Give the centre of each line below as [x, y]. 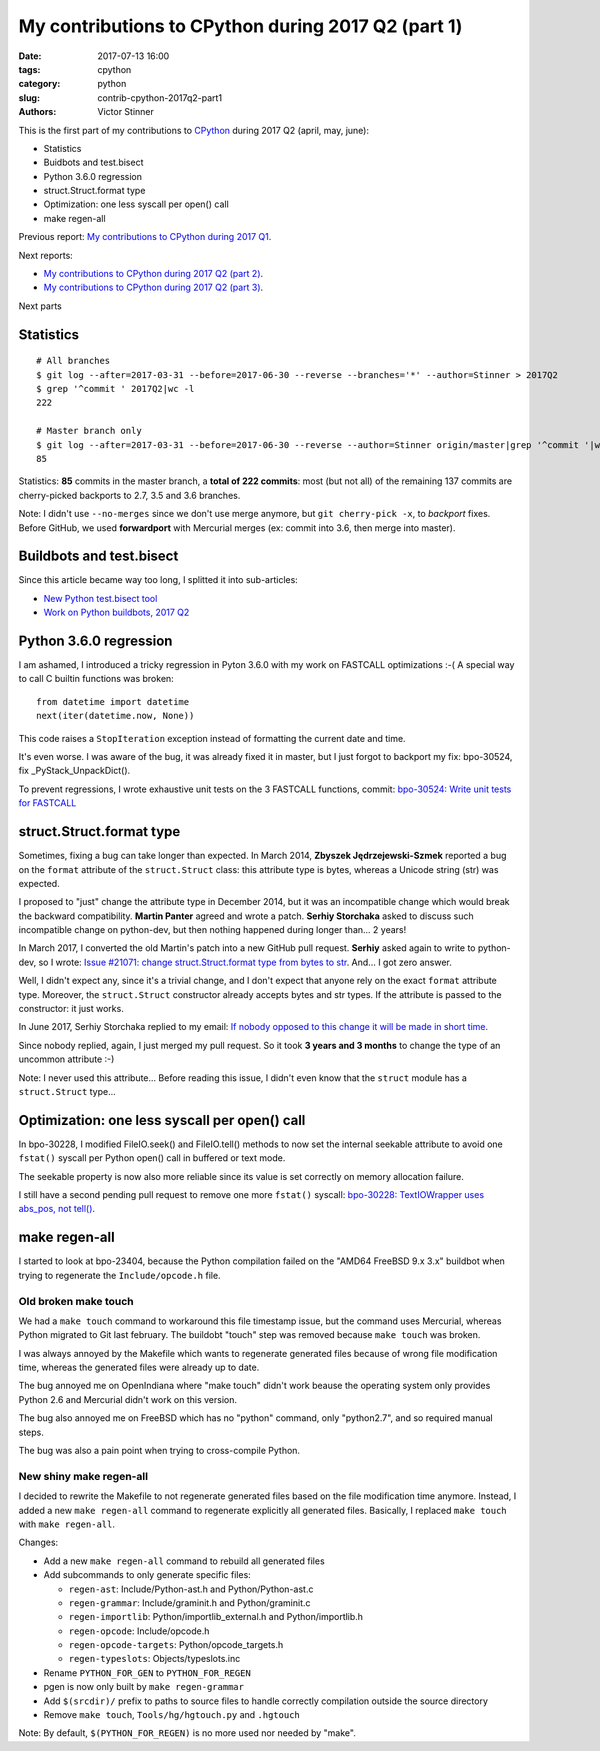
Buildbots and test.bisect [98, 556]
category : [39, 84]
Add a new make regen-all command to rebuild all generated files [184, 1561]
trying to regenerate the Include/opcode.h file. [119, 1275]
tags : [29, 69]
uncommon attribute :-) [66, 1059]
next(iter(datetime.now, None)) [115, 716]
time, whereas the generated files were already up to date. [139, 1367]
